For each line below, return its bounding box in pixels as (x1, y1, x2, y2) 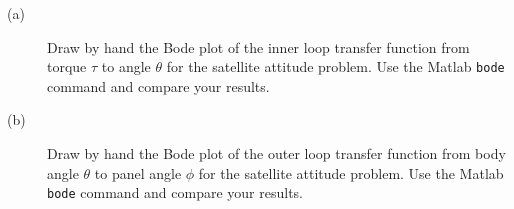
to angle (101, 56, 151, 77)
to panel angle (94, 162, 182, 183)
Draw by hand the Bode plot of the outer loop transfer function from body (47, 143, 506, 164)
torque (47, 56, 87, 77)
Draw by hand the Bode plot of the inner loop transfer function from (47, 36, 470, 57)
